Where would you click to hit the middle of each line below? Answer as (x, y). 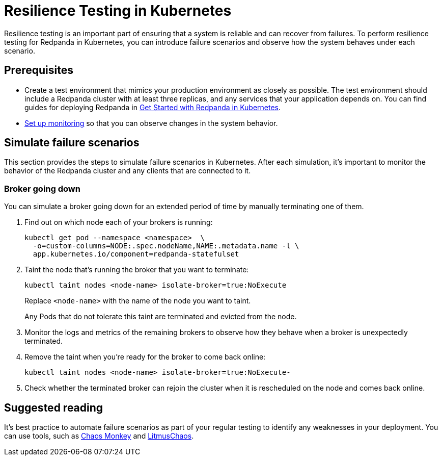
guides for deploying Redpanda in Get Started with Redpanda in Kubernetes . (153, 107)
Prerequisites (39, 70)
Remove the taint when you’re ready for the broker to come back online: (145, 357)
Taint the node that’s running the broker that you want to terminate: (137, 270)
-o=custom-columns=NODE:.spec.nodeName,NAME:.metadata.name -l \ (166, 246)
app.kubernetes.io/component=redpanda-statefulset (136, 254)
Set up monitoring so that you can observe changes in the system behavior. (151, 123)
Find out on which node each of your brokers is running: (119, 222)
